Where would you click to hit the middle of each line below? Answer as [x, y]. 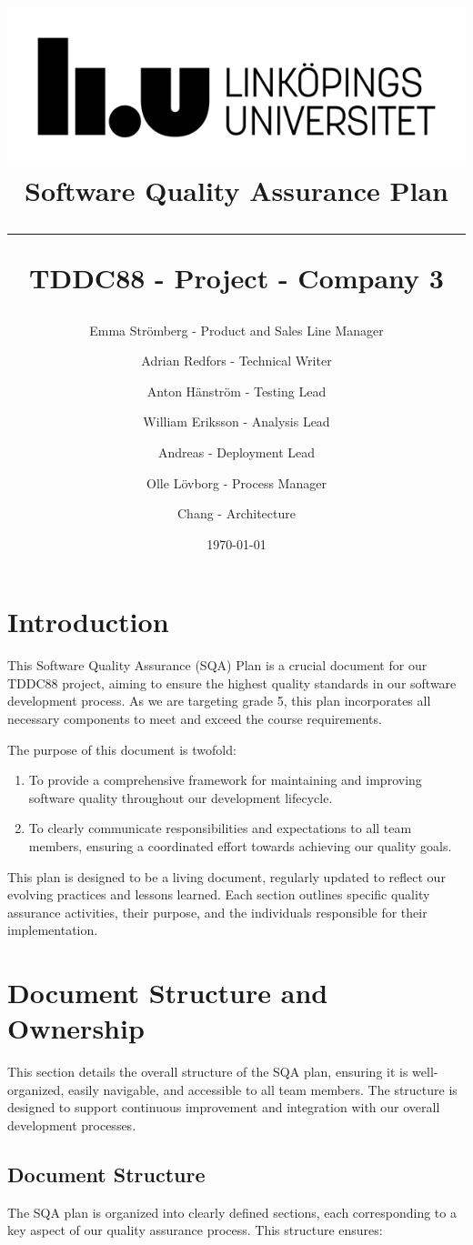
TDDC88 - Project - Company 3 [236, 278]
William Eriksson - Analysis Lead [236, 422]
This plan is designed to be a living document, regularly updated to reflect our [226, 876]
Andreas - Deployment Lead [236, 452]
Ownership [76, 1028]
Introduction [88, 622]
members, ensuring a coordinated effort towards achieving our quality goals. [240, 846]
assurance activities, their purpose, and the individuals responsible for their [217, 912]
